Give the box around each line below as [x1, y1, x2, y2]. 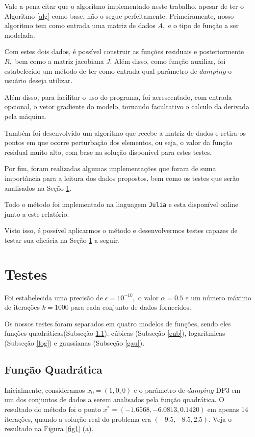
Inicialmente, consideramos [4, 384, 85, 395]
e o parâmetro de [133, 384, 185, 395]
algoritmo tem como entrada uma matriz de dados [4, 20, 155, 30]
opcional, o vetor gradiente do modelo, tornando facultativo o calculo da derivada [4, 101, 250, 112]
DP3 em [216, 384, 241, 395]
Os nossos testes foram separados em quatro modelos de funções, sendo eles [4, 318, 231, 328]
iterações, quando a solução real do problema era [4, 413, 151, 424]
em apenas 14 [207, 404, 248, 414]
